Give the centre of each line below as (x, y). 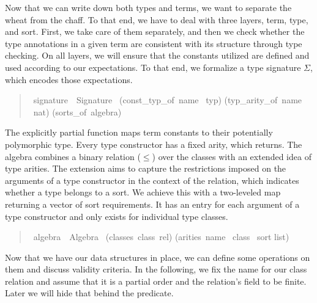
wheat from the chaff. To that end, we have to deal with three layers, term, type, (157, 19)
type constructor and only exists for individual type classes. (117, 216)
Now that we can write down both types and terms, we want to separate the (148, 7)
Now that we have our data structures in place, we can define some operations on (158, 257)
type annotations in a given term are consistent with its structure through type (154, 43)
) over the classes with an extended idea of (232, 156)
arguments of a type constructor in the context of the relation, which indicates (152, 180)
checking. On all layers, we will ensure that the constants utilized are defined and (157, 55)
